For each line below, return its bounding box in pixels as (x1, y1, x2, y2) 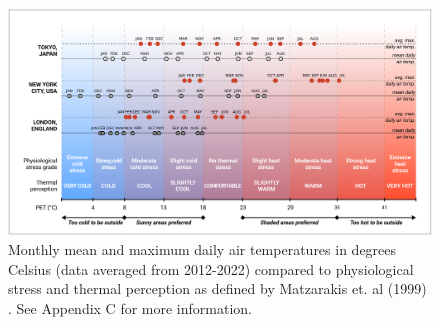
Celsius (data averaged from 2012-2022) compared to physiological (8, 258, 414, 279)
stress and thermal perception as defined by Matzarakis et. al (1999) (8, 278, 427, 299)
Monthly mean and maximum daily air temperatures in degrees (8, 238, 397, 259)
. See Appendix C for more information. (8, 297, 252, 318)
